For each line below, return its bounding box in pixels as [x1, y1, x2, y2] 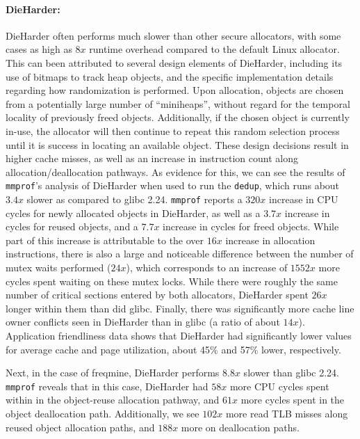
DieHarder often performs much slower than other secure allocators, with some [6, 28, 341, 42]
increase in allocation [225, 232, 316, 247]
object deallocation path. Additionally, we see [6, 406, 199, 421]
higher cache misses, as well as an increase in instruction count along [6, 151, 298, 166]
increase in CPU [269, 191, 338, 206]
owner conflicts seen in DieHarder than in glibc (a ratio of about [6, 314, 280, 329]
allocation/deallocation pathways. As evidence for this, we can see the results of [6, 164, 345, 179]
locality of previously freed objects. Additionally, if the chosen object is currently [6, 110, 350, 125]
